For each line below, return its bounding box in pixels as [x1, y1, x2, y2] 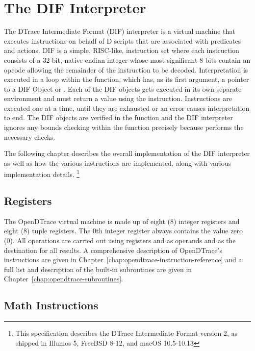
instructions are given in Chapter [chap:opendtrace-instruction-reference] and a [4, 254, 242, 265]
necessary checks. [4, 131, 55, 142]
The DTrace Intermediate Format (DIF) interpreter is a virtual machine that [4, 26, 235, 36]
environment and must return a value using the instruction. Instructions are [4, 93, 232, 103]
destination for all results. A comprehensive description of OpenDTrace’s [4, 245, 222, 255]
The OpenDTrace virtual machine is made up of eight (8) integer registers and [4, 216, 240, 226]
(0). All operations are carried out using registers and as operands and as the [4, 235, 236, 246]
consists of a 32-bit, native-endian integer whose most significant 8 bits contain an [4, 54, 251, 65]
